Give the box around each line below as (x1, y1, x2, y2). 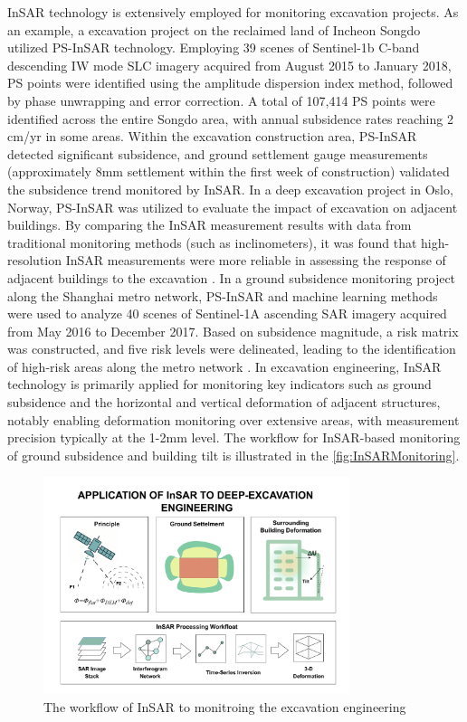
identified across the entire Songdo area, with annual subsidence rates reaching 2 (7, 109, 453, 128)
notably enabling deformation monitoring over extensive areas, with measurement (7, 410, 460, 429)
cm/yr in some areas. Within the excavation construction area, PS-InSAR (7, 127, 417, 146)
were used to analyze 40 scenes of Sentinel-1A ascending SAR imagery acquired (7, 304, 447, 323)
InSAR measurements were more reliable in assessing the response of (65, 251, 446, 270)
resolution (7, 251, 62, 270)
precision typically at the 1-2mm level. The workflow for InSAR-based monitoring (7, 428, 461, 447)
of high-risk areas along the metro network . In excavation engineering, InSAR (7, 356, 442, 375)
